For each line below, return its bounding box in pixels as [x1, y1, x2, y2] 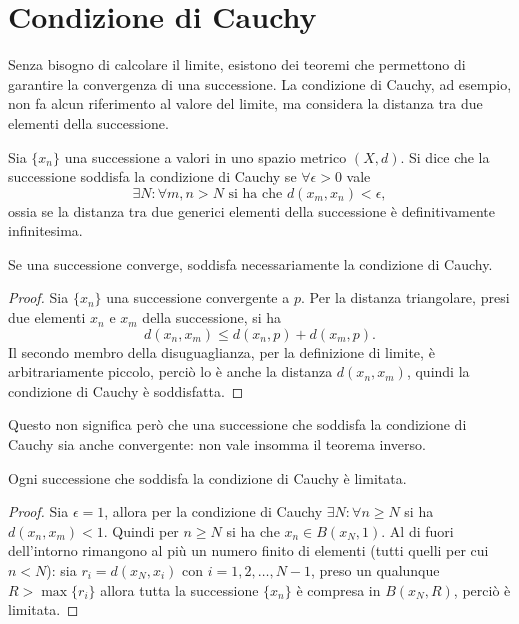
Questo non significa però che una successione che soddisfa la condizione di [8, 414, 467, 435]
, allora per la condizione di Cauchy [104, 501, 323, 522]
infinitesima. [8, 220, 83, 241]
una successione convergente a [106, 287, 290, 308]
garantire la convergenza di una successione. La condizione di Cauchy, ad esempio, [8, 73, 512, 94]
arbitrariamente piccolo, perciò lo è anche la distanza [8, 361, 333, 382]
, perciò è [453, 579, 511, 600]
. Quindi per [103, 520, 179, 541]
